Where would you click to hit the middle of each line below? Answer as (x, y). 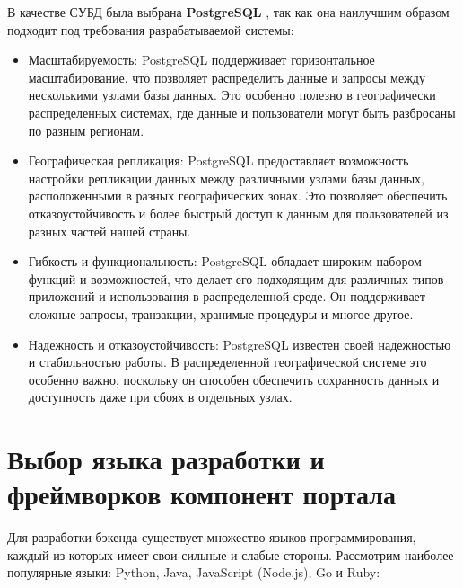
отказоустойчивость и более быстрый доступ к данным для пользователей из (238, 213)
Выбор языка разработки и (166, 459)
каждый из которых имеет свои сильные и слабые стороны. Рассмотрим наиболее (231, 554)
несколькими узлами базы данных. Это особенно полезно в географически (232, 95)
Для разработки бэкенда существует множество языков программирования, (212, 537)
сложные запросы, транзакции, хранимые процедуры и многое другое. (221, 313)
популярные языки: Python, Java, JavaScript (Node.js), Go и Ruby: (194, 572)
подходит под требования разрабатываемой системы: (151, 29)
